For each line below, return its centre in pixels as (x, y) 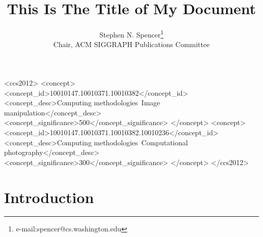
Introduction (49, 197)
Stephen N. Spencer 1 (131, 34)
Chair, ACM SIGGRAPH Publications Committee (131, 44)
